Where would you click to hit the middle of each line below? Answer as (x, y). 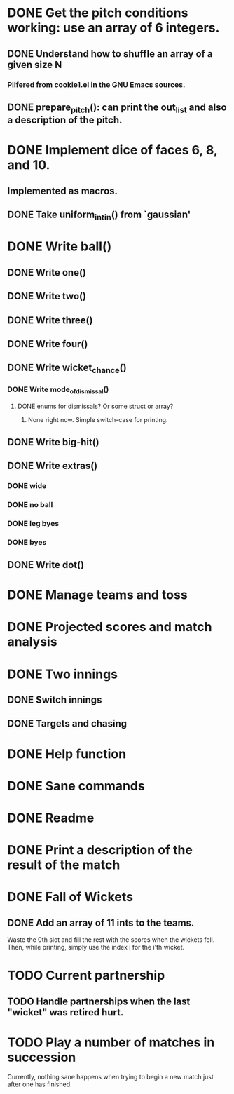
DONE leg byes (33, 523)
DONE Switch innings (55, 700)
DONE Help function (67, 754)
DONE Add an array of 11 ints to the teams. (101, 923)
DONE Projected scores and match (110, 627)
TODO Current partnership (86, 975)
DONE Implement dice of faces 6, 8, (112, 150)
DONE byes (27, 542)
